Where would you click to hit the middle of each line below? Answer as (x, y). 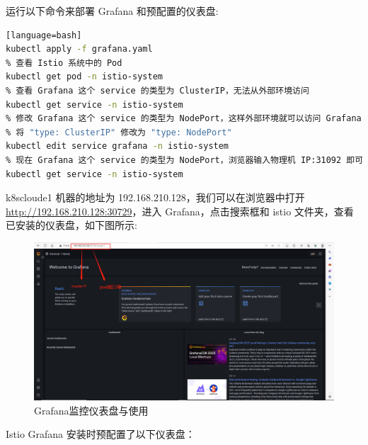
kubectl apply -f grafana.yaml (79, 49)
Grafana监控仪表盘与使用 (91, 410)
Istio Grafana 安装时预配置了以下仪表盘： (100, 434)
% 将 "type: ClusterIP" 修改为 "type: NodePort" (119, 132)
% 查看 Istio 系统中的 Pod (64, 63)
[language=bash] (44, 35)
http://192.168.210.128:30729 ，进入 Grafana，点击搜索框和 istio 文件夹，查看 (180, 211)
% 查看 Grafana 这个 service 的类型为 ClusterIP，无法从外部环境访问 (157, 90)
